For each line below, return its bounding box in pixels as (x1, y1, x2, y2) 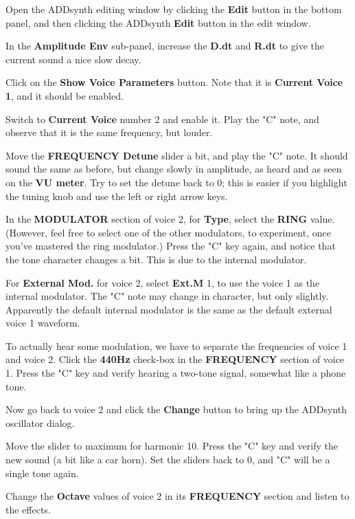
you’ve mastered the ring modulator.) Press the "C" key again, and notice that (5, 239, 336, 253)
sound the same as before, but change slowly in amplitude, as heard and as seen (5, 162, 342, 176)
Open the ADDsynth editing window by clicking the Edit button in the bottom (5, 2, 342, 16)
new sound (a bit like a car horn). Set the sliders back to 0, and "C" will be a (5, 452, 330, 467)
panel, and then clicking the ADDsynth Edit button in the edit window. (5, 15, 311, 30)
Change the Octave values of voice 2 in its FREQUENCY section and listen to (5, 489, 350, 503)
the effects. (5, 502, 51, 516)
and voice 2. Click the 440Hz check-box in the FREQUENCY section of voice (5, 352, 345, 366)
